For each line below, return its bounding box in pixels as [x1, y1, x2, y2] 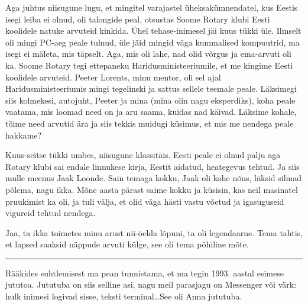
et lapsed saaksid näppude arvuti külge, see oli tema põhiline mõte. [5, 238, 249, 250]
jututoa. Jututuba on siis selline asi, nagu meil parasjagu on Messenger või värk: [5, 278, 297, 291]
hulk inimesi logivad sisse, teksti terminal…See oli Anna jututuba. [5, 290, 242, 302]
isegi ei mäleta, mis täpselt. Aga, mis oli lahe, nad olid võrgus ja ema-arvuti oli [5, 47, 291, 60]
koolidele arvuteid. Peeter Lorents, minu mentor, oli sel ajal [5, 70, 221, 83]
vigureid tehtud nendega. [5, 207, 96, 219]
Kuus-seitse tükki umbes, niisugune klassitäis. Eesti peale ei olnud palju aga [5, 149, 281, 161]
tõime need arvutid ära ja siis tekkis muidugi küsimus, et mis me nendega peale [5, 117, 294, 129]
